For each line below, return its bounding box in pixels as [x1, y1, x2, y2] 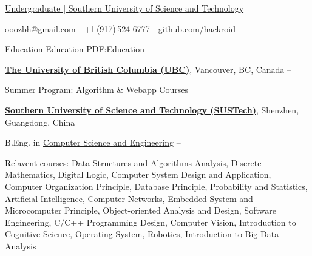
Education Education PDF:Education [5, 42, 144, 55]
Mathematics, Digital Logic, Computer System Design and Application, [5, 168, 271, 181]
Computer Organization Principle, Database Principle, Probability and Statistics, [5, 180, 308, 192]
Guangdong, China [5, 115, 75, 128]
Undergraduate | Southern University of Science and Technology [5, 2, 244, 14]
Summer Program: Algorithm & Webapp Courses [5, 83, 188, 96]
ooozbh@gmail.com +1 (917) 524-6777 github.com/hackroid [5, 22, 236, 35]
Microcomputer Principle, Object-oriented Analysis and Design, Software [5, 204, 276, 217]
